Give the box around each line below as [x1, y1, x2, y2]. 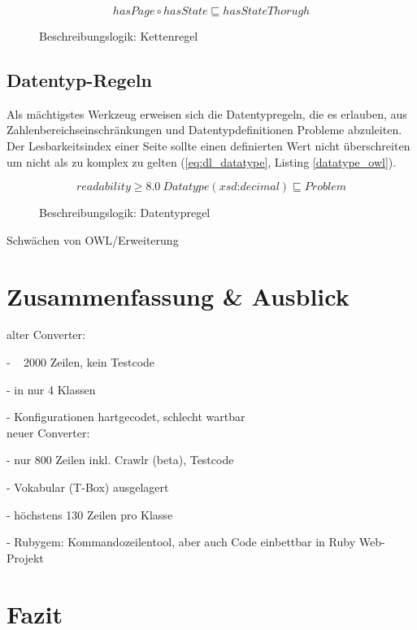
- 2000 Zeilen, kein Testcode [7, 354, 155, 371]
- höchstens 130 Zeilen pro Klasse [7, 506, 173, 523]
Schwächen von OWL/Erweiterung [7, 231, 179, 248]
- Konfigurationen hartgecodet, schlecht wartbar [7, 408, 245, 425]
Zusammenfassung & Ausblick [7, 279, 350, 312]
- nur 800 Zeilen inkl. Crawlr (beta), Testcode [7, 451, 234, 468]
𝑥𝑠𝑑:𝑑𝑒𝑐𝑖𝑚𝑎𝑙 [219, 181, 280, 193]
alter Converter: [7, 326, 85, 343]
